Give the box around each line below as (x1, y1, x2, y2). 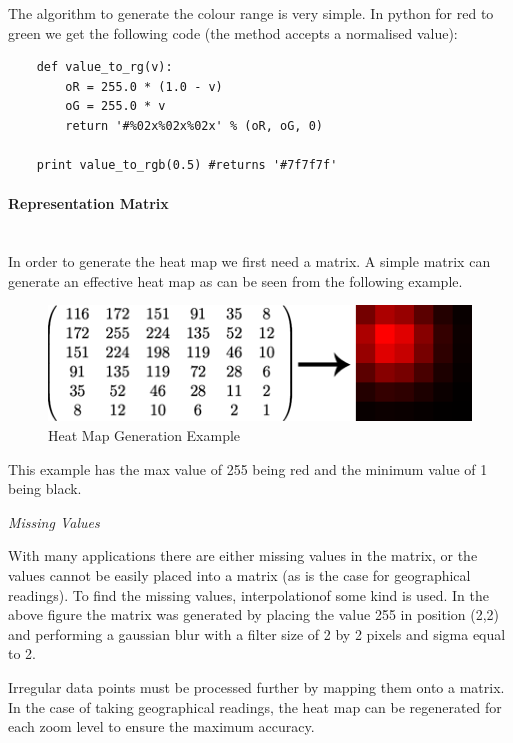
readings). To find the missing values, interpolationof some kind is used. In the (8, 584, 489, 605)
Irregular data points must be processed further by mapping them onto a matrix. (8, 677, 505, 698)
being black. (8, 478, 82, 499)
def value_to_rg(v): (36, 60, 173, 75)
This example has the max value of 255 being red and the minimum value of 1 (8, 458, 488, 479)
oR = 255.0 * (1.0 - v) (65, 79, 223, 94)
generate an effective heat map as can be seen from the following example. (8, 270, 463, 291)
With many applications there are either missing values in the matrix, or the (8, 545, 478, 566)
